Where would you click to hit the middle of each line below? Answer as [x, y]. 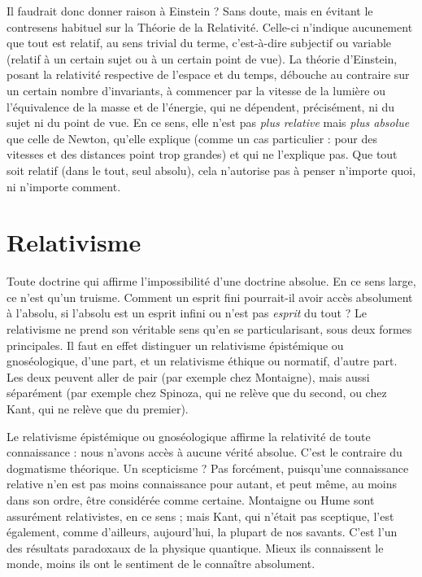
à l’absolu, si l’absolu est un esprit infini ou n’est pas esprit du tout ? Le [187, 313]
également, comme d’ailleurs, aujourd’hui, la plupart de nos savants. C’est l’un [202, 532]
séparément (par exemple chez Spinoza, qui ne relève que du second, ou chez [197, 393]
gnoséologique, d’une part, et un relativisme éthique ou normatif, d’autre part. [202, 361]
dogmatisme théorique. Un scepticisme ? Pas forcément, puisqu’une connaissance [208, 468]
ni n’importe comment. [64, 186]
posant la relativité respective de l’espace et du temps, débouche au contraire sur [208, 74]
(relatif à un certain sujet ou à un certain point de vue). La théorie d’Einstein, [202, 58]
